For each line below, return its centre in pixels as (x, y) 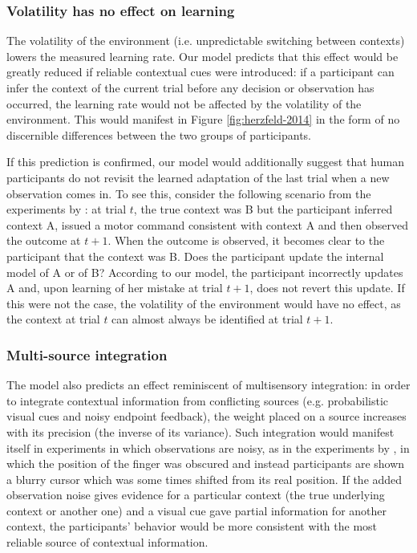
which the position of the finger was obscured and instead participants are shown (206, 464)
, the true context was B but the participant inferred (263, 209)
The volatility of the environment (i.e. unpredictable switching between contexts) (206, 41)
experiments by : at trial (67, 209)
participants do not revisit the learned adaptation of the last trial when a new (198, 177)
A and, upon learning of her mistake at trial (115, 288)
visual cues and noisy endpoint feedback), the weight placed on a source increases (206, 416)
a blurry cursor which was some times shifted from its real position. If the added (204, 479)
